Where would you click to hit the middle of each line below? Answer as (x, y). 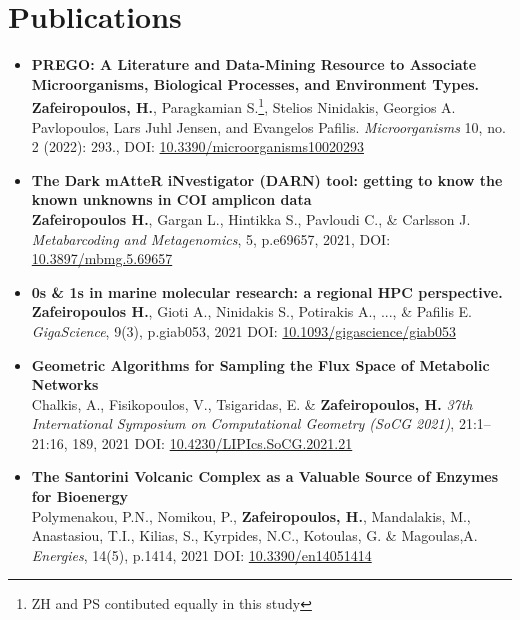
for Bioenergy (80, 496)
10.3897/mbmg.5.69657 (102, 258)
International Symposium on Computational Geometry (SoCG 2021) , (243, 423)
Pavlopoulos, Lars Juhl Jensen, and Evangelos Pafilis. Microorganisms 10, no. (268, 126)
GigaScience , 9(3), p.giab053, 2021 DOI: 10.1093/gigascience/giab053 (243, 330)
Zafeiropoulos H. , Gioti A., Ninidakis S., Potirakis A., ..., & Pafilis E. (252, 311)
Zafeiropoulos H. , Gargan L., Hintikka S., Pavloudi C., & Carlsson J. (251, 218)
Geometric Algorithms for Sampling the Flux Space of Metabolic (260, 364)
